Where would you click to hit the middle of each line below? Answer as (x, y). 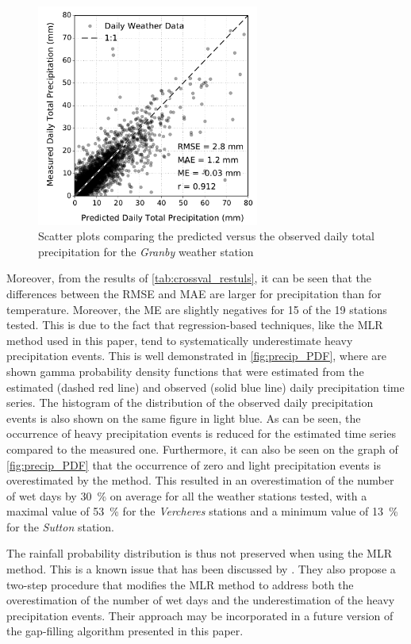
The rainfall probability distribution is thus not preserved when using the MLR (199, 553)
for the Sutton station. (60, 526)
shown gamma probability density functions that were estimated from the (185, 371)
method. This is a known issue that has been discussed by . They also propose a (201, 569)
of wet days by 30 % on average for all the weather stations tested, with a (187, 495)
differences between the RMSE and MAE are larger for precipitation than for (194, 293)
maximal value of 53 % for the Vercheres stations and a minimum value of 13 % (202, 511)
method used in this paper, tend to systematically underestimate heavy (180, 340)
